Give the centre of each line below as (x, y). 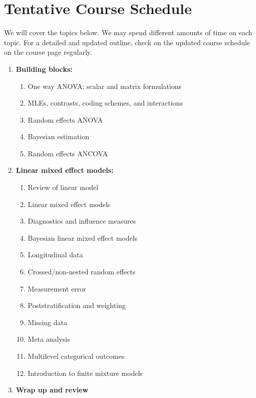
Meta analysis (49, 339)
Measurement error (57, 288)
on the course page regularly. (48, 52)
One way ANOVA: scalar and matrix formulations (104, 86)
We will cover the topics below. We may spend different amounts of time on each (128, 32)
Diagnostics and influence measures (82, 221)
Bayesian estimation (59, 136)
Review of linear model (63, 187)
